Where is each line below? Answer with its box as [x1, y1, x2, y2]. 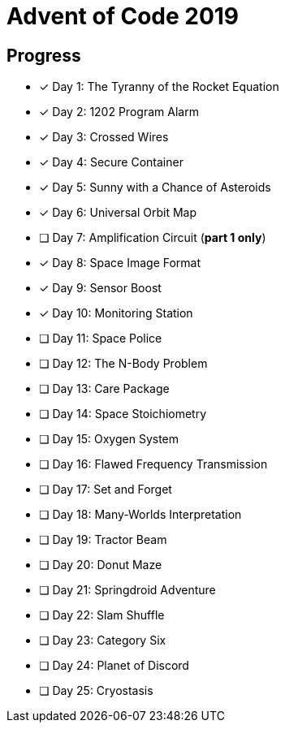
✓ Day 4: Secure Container [39, 155, 184, 170]
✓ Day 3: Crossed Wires [39, 130, 169, 145]
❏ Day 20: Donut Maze [39, 558, 162, 572]
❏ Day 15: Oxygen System [39, 432, 179, 446]
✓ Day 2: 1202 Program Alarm [39, 105, 199, 119]
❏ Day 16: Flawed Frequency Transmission [39, 457, 268, 472]
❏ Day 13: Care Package [39, 382, 170, 396]
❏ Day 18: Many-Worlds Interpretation [39, 507, 242, 522]
